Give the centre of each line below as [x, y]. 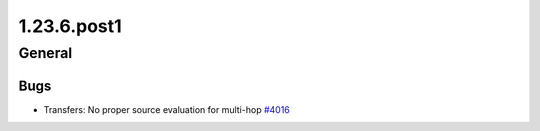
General [45, 53]
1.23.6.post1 [70, 26]
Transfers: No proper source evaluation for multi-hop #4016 [166, 109]
